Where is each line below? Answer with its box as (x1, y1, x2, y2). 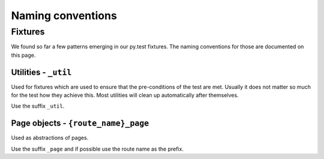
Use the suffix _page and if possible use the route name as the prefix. (11, 145, 184, 152)
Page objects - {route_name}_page (11, 118, 149, 129)
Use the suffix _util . (11, 102, 65, 110)
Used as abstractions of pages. (11, 134, 89, 142)
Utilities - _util (11, 67, 72, 77)
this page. (11, 51, 36, 59)
